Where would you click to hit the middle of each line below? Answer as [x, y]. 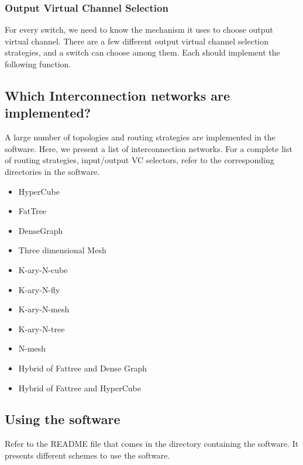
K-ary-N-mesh [44, 309]
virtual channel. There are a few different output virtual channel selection [137, 41]
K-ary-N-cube [43, 269]
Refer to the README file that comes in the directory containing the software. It [152, 444]
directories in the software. [52, 171]
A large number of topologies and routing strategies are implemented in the [140, 137]
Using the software [63, 419]
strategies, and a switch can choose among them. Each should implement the [142, 52]
